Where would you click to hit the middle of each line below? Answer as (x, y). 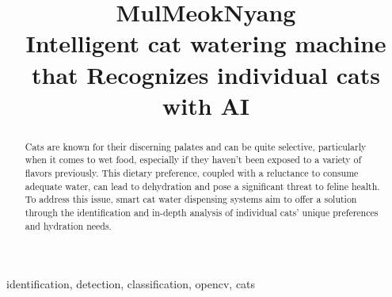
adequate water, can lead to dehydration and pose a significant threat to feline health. (202, 186)
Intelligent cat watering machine (206, 43)
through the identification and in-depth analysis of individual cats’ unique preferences (202, 213)
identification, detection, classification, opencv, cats (131, 284)
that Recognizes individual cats (206, 74)
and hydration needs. (68, 225)
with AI (206, 105)
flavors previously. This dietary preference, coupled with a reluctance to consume (192, 173)
